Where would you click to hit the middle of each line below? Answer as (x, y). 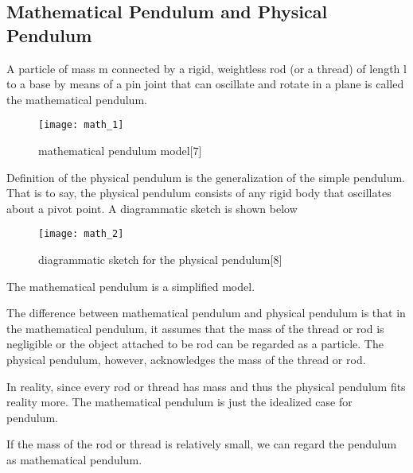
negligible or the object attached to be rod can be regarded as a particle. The (195, 344)
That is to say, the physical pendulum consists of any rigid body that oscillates (199, 193)
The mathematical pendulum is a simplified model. (131, 286)
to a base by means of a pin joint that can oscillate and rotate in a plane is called (205, 84)
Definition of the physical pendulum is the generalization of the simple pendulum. (206, 177)
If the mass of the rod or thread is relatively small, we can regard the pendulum (202, 444)
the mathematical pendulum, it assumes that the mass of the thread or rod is (195, 328)
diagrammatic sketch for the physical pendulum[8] (160, 260)
